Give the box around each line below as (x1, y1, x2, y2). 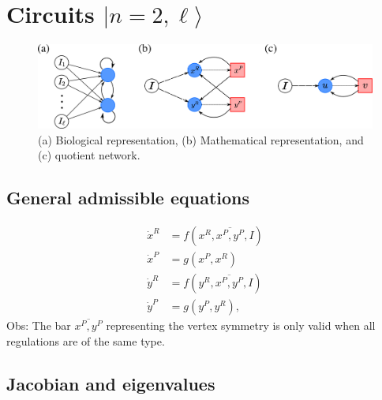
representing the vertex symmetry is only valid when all (106, 317, 376, 334)
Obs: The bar (6, 317, 71, 334)
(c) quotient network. (38, 147, 140, 163)
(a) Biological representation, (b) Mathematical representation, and (38, 131, 364, 148)
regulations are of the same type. (6, 333, 165, 350)
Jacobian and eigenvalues (6, 372, 215, 396)
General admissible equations (6, 185, 250, 210)
